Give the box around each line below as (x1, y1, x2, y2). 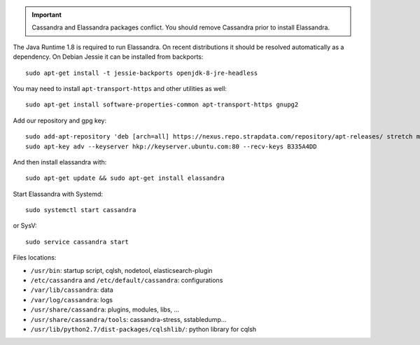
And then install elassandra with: (13, 157, 107, 166)
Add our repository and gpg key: (13, 116, 107, 125)
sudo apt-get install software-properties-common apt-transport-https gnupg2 (25, 101, 299, 108)
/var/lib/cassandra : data (30, 286, 113, 294)
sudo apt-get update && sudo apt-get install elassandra (25, 174, 225, 182)
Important (31, 10, 62, 19)
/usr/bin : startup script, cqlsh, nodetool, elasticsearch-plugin (30, 266, 213, 274)
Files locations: (13, 253, 57, 262)
